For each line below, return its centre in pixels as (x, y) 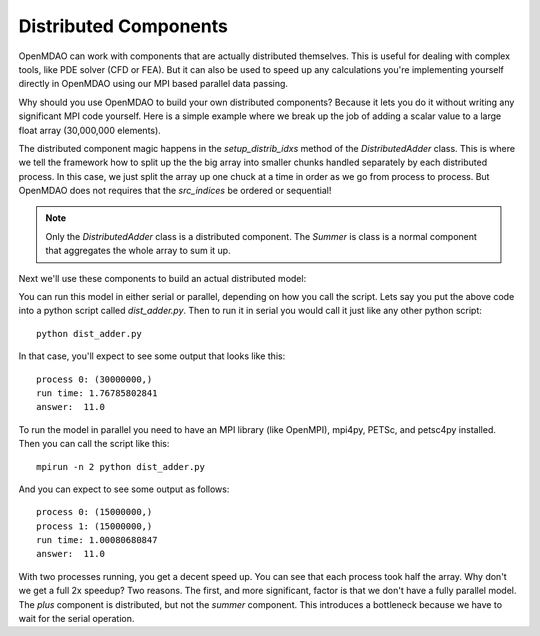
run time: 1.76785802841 (97, 393)
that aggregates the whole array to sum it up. (138, 251)
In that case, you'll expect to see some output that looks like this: (152, 356)
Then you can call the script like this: (94, 444)
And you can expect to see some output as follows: (124, 489)
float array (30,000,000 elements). (90, 130)
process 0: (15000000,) (94, 512)
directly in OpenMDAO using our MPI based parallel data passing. (153, 84)
